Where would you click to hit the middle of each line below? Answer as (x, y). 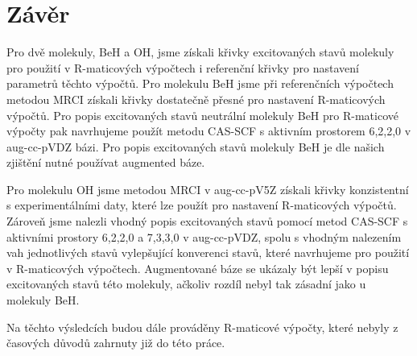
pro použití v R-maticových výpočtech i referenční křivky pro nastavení (183, 67)
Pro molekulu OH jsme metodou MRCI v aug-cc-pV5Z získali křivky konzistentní (208, 189)
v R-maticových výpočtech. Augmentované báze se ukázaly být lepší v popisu (198, 268)
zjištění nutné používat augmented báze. (106, 162)
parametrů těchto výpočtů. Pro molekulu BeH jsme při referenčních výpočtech (200, 83)
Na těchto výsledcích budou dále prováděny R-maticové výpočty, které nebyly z (202, 327)
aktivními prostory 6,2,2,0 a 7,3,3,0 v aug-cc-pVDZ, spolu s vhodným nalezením (204, 236)
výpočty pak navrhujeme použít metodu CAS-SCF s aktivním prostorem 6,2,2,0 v (209, 131)
